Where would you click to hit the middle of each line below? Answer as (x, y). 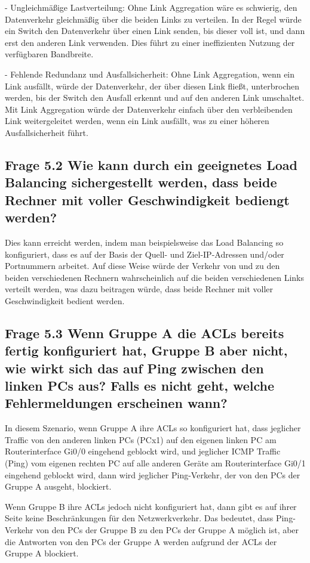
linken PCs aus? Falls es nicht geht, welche (140, 386)
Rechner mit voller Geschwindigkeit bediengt (147, 199)
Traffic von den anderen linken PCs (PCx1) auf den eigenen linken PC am (141, 439)
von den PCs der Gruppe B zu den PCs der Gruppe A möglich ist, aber (168, 529)
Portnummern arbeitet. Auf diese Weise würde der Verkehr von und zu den (142, 266)
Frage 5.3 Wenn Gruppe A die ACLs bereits (145, 332)
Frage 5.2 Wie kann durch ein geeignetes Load (151, 164)
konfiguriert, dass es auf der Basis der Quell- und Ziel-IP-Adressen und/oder (145, 254)
